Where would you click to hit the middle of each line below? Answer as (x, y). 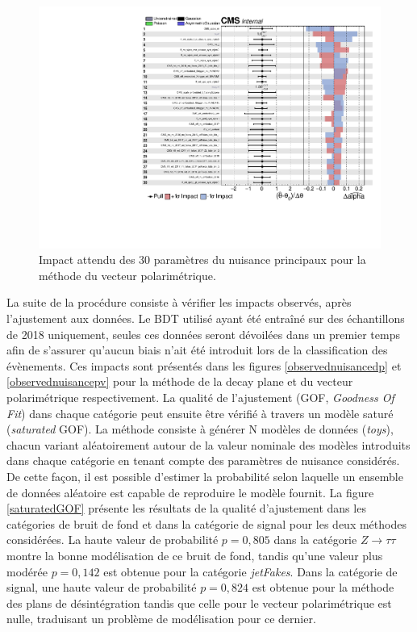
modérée (27, 571)
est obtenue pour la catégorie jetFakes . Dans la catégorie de (250, 571)
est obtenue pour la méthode (323, 587)
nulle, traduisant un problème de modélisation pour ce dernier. (161, 619)
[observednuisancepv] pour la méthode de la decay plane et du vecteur (180, 381)
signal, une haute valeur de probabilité (102, 587)
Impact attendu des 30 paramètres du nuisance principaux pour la (202, 259)
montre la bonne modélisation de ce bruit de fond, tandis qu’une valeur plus (195, 555)
